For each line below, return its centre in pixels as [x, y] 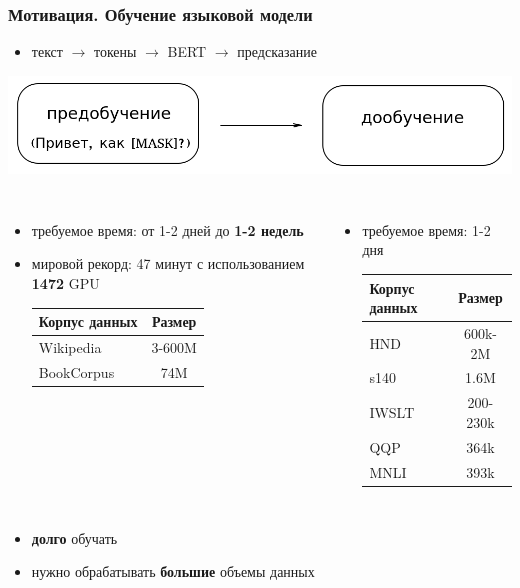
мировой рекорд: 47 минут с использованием [168, 263]
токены [115, 51]
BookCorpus [76, 371]
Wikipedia [70, 346]
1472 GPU [65, 283]
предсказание [277, 51]
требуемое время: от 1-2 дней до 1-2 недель [167, 229]
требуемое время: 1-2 [426, 229]
